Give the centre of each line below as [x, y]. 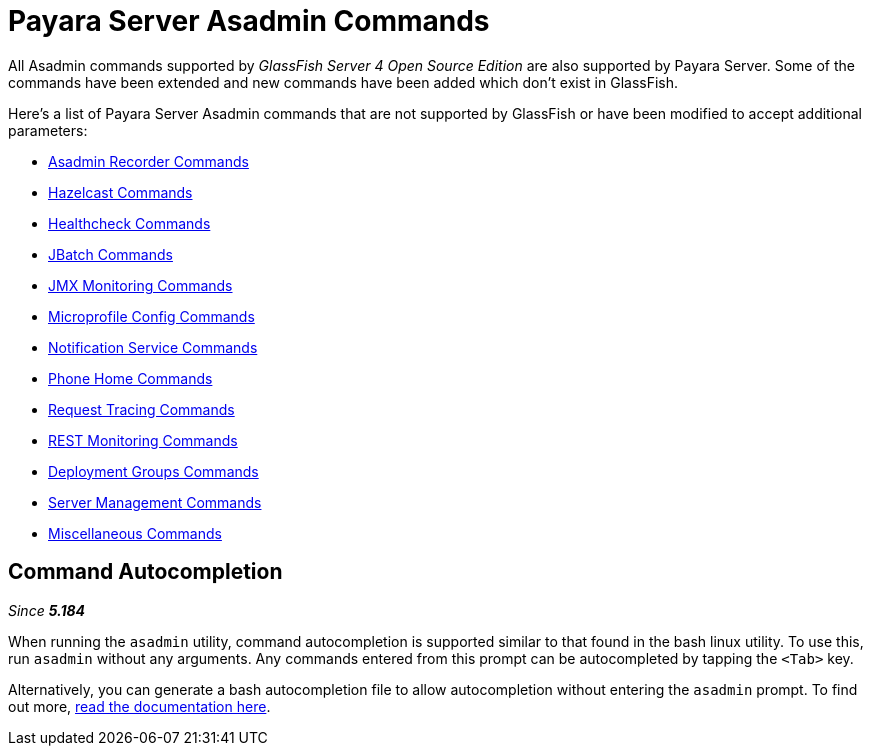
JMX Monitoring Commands [140, 285]
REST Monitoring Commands [143, 440]
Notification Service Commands [153, 347]
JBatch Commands [110, 254]
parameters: [48, 130]
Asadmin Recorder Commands [148, 161]
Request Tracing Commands [141, 409]
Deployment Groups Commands [153, 471]
